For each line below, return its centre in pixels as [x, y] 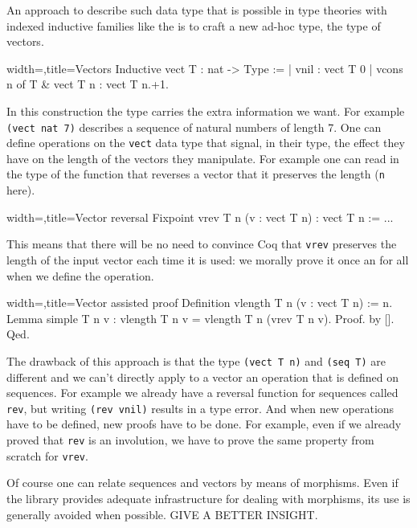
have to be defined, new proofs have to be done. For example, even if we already [204, 424]
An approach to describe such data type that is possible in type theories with [197, 10]
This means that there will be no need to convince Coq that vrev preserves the [202, 244]
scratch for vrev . [47, 455]
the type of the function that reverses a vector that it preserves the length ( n [196, 174]
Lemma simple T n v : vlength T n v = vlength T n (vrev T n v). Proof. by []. [200, 318]
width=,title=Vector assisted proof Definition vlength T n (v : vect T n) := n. [200, 303]
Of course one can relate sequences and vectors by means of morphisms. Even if [202, 483]
